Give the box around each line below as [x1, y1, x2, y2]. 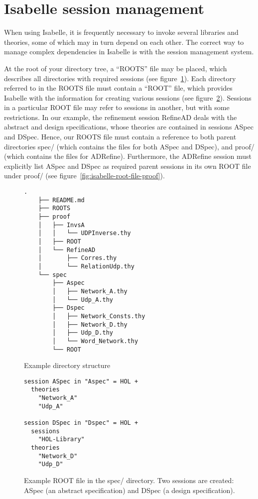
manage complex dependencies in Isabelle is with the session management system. [4, 46, 254, 57]
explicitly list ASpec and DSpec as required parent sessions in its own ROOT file [4, 160, 251, 171]
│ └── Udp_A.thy [52, 296, 113, 303]
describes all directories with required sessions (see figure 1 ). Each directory [4, 73, 236, 83]
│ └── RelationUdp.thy [38, 262, 134, 270]
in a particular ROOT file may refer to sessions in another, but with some [4, 102, 230, 113]
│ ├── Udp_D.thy [52, 329, 113, 337]
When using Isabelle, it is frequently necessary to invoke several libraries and [4, 27, 239, 37]
